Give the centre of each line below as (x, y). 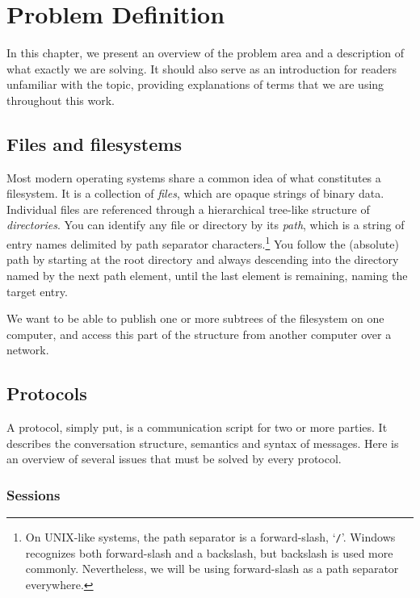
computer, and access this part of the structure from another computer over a (199, 334)
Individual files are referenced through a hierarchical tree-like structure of (188, 209)
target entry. (37, 291)
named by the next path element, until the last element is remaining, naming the (207, 275)
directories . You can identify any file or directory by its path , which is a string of (206, 225)
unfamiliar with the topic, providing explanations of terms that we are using (195, 84)
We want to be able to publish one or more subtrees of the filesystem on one (195, 318)
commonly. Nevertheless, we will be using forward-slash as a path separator (212, 569)
